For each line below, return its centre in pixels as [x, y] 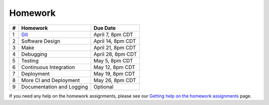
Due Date [105, 28]
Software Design [41, 41]
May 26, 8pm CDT [115, 80]
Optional [103, 87]
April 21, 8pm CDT [115, 47]
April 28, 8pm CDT [115, 54]
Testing [30, 61]
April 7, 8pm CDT [113, 34]
